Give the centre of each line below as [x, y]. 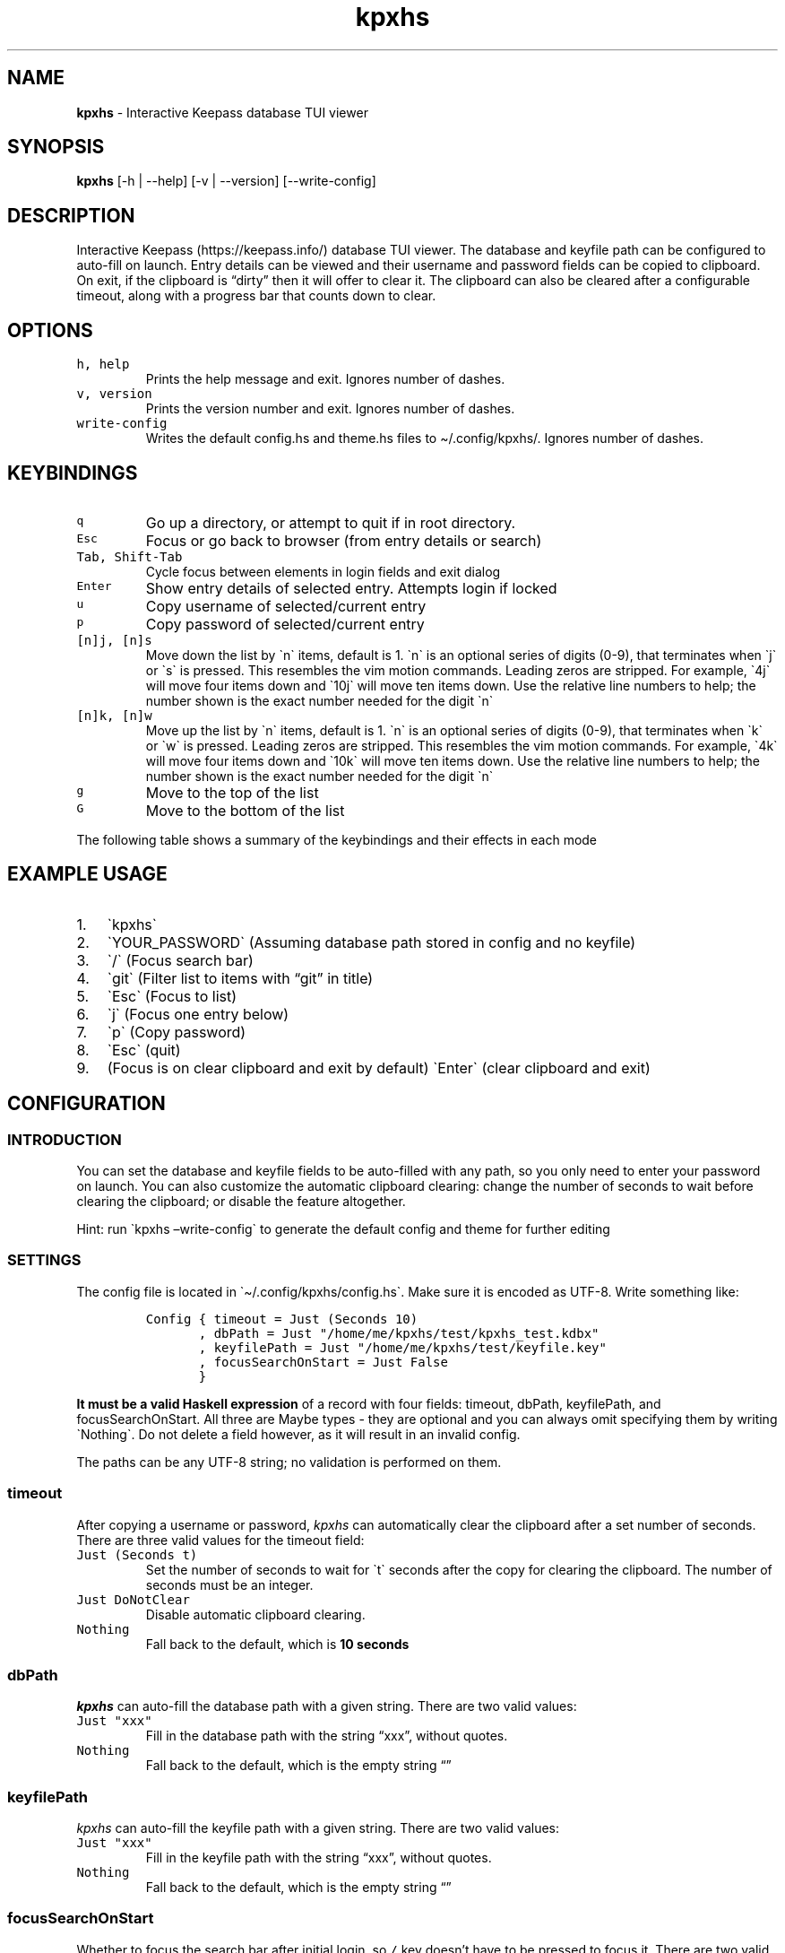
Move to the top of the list [232, 792]
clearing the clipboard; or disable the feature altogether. [241, 1202]
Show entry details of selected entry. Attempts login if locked [351, 588]
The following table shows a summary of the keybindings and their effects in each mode [337, 839]
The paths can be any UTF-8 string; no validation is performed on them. [289, 1462]
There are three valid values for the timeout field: [220, 1540]
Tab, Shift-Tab [129, 556]
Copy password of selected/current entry [285, 624]
